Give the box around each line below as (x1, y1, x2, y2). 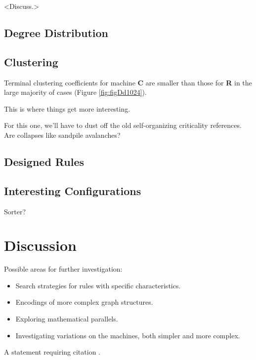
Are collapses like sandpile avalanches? (4, 129, 121, 140)
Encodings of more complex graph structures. (15, 297, 153, 307)
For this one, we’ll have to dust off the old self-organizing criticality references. (4, 120, 242, 130)
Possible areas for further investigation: (4, 264, 123, 274)
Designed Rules (4, 154, 85, 169)
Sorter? (4, 206, 26, 216)
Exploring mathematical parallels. (15, 314, 118, 324)
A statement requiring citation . (4, 347, 101, 357)
